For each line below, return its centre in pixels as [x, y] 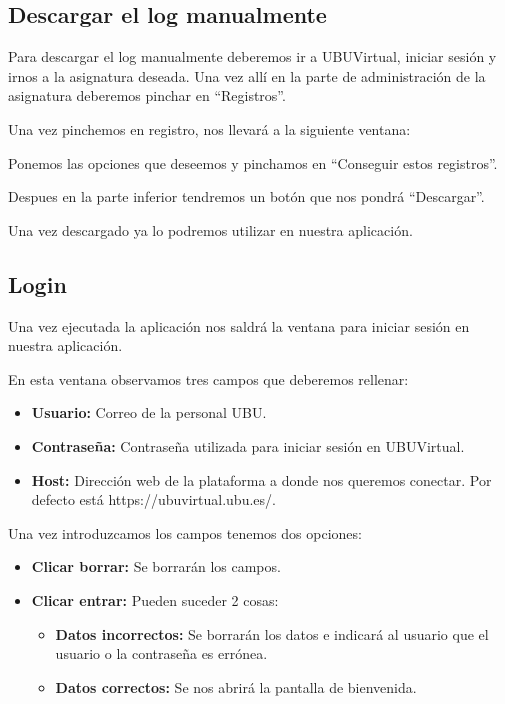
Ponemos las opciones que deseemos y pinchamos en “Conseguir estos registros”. [253, 162]
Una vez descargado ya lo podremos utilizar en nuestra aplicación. [210, 229]
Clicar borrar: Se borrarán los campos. [156, 566]
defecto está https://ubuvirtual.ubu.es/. [153, 499]
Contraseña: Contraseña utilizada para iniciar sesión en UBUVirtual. [248, 445]
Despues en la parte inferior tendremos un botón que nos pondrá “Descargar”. [246, 196]
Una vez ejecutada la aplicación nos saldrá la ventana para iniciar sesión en [239, 325]
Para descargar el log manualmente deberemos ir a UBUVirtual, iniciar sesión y [252, 56]
